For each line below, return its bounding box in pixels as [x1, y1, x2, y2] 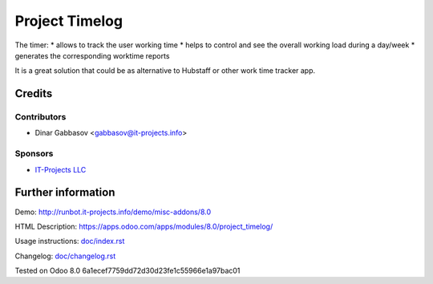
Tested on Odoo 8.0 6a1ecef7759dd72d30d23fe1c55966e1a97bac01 [14, 266, 241, 276]
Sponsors [14, 148, 54, 160]
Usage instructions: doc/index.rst [14, 237, 125, 246]
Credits [14, 87, 53, 100]
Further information [14, 185, 115, 200]
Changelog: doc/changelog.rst [14, 251, 116, 261]
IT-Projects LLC [34, 164, 87, 174]
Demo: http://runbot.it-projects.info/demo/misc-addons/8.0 [14, 207, 212, 217]
